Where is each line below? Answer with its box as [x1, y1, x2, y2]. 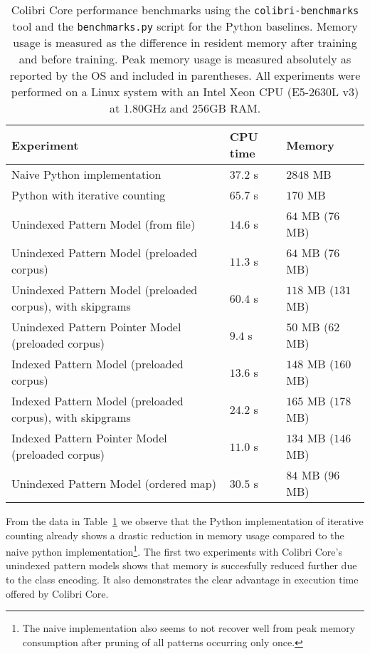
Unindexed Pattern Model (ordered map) [11, 474, 216, 492]
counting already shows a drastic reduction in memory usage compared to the [6, 527, 344, 542]
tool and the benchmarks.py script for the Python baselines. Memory [12, 18, 358, 34]
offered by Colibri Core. [6, 586, 109, 601]
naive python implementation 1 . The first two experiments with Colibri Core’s [6, 542, 342, 559]
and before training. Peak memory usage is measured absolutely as [18, 51, 351, 67]
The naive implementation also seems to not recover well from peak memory [22, 621, 356, 635]
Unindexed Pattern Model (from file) [11, 215, 196, 232]
